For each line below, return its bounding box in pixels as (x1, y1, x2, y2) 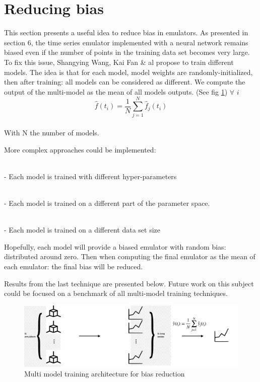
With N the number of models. (4, 127, 99, 137)
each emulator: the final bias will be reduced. (4, 261, 143, 271)
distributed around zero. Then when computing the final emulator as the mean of (4, 251, 255, 262)
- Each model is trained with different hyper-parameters (4, 171, 177, 181)
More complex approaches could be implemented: (4, 144, 156, 155)
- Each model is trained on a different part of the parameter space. (4, 197, 210, 208)
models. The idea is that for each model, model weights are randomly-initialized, (4, 66, 253, 77)
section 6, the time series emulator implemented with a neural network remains (4, 37, 248, 47)
